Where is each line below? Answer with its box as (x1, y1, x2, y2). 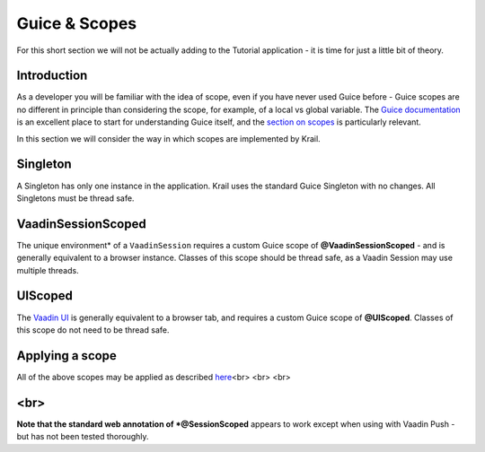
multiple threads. (16, 265, 80, 275)
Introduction (16, 68, 88, 83)
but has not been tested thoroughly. (16, 431, 149, 442)
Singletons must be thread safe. (16, 193, 135, 204)
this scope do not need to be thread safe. (16, 324, 170, 335)
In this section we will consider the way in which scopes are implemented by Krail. (16, 133, 321, 143)
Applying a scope (16, 348, 117, 363)
